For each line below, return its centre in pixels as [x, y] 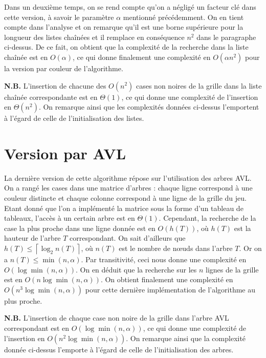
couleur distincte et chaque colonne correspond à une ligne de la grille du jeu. [125, 198]
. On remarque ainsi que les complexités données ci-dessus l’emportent [149, 107]
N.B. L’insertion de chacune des [55, 85]
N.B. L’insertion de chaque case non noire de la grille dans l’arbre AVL [117, 318]
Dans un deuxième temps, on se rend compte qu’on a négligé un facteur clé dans [130, 7]
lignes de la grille [232, 269]
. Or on [250, 248]
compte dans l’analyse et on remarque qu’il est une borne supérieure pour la [124, 27]
